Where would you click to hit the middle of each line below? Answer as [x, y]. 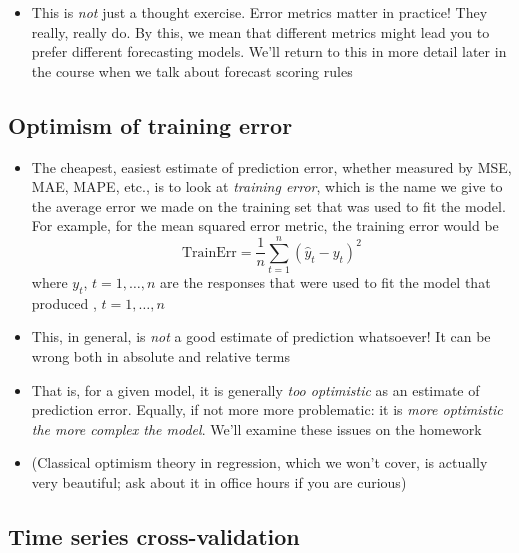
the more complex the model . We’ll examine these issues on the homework [256, 428]
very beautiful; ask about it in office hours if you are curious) [219, 482]
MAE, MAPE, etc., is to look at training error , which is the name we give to [267, 186]
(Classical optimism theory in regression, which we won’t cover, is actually [259, 462]
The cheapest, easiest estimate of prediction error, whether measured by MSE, [271, 166]
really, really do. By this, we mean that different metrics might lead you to [260, 31]
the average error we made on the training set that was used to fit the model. [268, 205]
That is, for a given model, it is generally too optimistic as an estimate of [255, 389]
